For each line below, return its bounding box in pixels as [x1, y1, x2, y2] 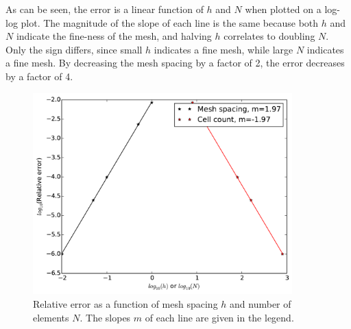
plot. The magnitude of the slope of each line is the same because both [21, 15, 319, 29]
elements [33, 310, 69, 324]
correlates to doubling [223, 29, 315, 43]
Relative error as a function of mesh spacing [33, 296, 218, 310]
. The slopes [80, 310, 131, 324]
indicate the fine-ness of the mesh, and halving [16, 29, 212, 43]
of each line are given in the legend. [145, 310, 294, 324]
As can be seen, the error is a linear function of [5, 2, 204, 16]
